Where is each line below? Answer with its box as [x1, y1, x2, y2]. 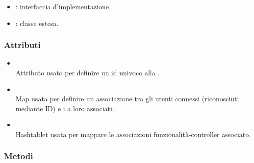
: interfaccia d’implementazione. [15, 1, 111, 11]
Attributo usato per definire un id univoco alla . [15, 68, 160, 77]
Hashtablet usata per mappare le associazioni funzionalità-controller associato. [15, 129, 251, 139]
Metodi [4, 150, 33, 162]
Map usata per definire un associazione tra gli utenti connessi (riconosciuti [15, 93, 239, 104]
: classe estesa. [15, 18, 59, 28]
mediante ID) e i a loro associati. [15, 103, 114, 113]
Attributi [4, 39, 41, 51]
